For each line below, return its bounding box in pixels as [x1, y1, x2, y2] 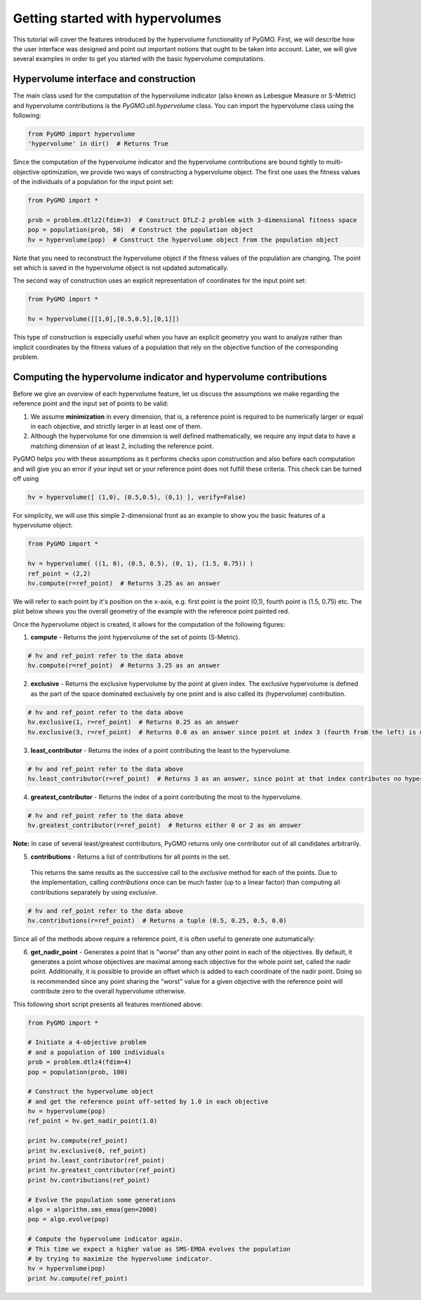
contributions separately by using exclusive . [30, 888, 158, 896]
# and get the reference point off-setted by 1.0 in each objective [27, 1097, 269, 1105]
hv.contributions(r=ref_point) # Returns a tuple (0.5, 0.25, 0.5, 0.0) [27, 917, 287, 925]
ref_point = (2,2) [27, 569, 91, 578]
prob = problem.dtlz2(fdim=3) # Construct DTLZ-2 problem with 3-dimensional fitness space [27, 216, 357, 224]
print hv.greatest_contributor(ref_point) [27, 1166, 176, 1174]
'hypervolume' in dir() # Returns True [27, 140, 168, 148]
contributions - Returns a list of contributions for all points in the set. [30, 852, 230, 861]
